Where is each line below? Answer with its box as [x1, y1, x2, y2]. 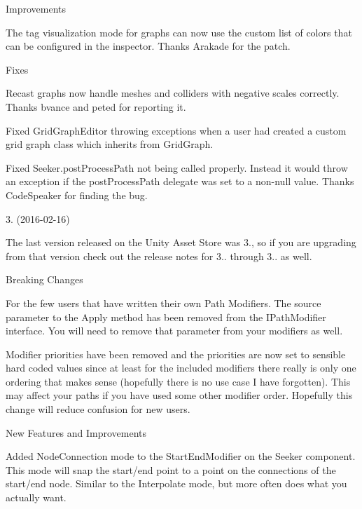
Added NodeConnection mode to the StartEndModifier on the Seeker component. [6, 449, 356, 463]
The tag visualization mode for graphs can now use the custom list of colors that [6, 25, 352, 39]
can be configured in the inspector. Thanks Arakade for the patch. [6, 39, 291, 53]
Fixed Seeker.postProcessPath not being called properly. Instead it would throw [6, 160, 348, 175]
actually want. [6, 490, 67, 505]
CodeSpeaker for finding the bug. [6, 187, 148, 202]
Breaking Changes [6, 272, 83, 287]
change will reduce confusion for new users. [6, 402, 190, 416]
